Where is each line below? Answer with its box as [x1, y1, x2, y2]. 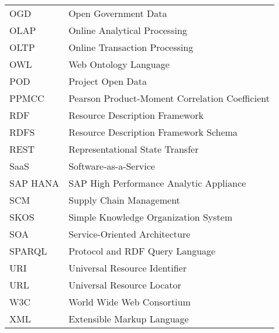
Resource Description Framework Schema [68, 125, 238, 139]
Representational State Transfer [68, 142, 199, 156]
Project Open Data [68, 74, 147, 88]
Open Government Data [68, 6, 167, 20]
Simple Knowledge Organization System [68, 210, 233, 224]
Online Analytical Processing [68, 23, 187, 37]
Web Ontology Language [68, 57, 170, 71]
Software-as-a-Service [68, 159, 155, 173]
